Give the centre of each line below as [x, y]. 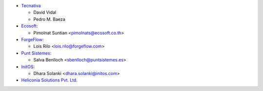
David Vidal [45, 13]
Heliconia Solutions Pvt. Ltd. [49, 80]
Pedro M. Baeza [49, 19]
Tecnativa [31, 6]
